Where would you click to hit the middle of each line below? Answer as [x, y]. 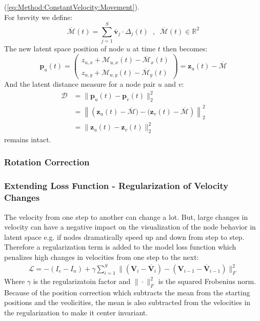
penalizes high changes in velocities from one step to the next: [102, 257]
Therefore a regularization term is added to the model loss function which [120, 247]
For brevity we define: [38, 17]
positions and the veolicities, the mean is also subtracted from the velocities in [127, 302]
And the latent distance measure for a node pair [80, 84]
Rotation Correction [47, 162]
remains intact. [28, 139]
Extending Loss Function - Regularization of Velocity [116, 186]
